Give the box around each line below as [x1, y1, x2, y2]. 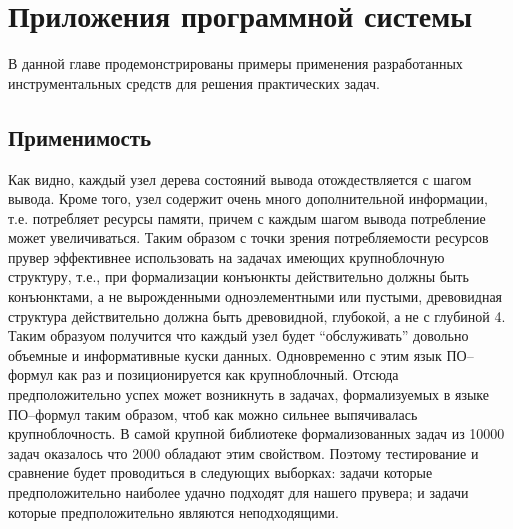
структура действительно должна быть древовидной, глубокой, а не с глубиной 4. [8, 305, 506, 326]
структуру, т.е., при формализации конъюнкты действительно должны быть [8, 266, 469, 287]
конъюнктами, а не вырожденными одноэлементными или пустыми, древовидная [8, 286, 503, 307]
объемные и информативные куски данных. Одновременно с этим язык [8, 344, 442, 365]
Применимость [8, 121, 152, 152]
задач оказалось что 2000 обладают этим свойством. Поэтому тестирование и [8, 442, 479, 463]
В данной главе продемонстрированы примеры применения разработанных [8, 53, 463, 74]
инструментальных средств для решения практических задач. [8, 72, 380, 93]
